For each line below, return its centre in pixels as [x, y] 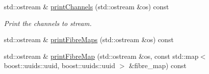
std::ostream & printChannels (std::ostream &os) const [87, 6]
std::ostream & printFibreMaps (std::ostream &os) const [89, 39]
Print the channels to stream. [48, 23]
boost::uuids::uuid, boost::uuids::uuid [60, 65]
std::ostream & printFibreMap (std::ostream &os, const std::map [101, 56]
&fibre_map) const [157, 65]
